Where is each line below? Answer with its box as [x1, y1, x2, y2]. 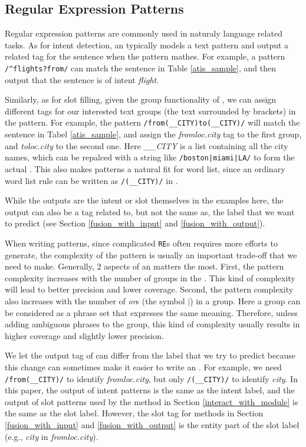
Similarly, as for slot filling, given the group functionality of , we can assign [5, 93, 277, 106]
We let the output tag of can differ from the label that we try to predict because [5, 349, 295, 361]
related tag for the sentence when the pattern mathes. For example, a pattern [5, 50, 285, 63]
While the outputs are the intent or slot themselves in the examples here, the [5, 194, 284, 206]
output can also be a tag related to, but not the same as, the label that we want [5, 205, 295, 218]
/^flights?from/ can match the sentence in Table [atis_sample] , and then [5, 61, 276, 74]
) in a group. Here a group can [190, 294, 301, 307]
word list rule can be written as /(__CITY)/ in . [5, 174, 178, 186]
